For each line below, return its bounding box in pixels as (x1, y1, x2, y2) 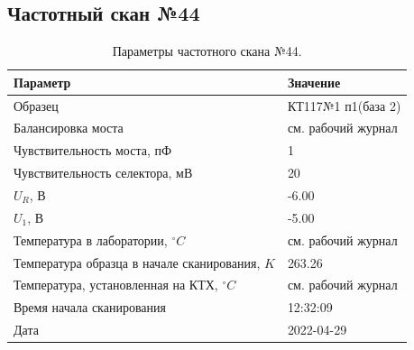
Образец (14, 96, 59, 115)
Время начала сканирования (14, 298, 166, 317)
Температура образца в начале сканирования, (14, 253, 261, 272)
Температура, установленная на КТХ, (14, 275, 218, 294)
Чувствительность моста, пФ (14, 141, 172, 160)
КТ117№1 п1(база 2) (287, 96, 401, 115)
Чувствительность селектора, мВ (14, 163, 193, 182)
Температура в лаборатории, (14, 230, 168, 249)
